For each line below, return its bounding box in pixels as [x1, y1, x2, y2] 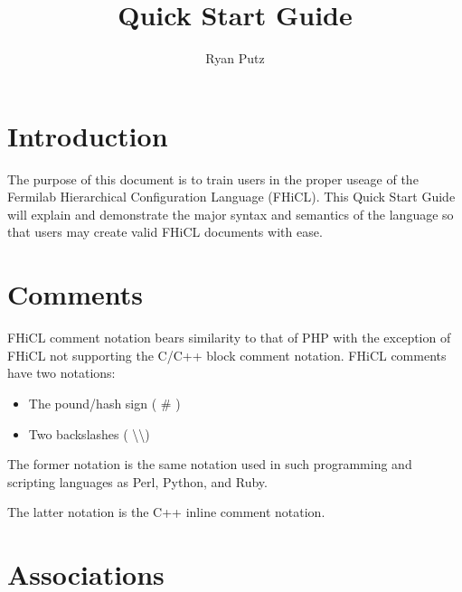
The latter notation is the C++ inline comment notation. [7, 503, 325, 522]
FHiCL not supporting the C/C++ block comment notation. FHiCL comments [7, 345, 447, 364]
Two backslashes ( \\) [28, 424, 150, 443]
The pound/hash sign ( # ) [28, 393, 181, 412]
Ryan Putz [205, 49, 265, 68]
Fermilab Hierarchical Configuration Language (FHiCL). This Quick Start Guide [7, 187, 456, 206]
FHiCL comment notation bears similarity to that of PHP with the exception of [7, 328, 451, 347]
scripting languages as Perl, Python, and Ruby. [7, 472, 268, 491]
